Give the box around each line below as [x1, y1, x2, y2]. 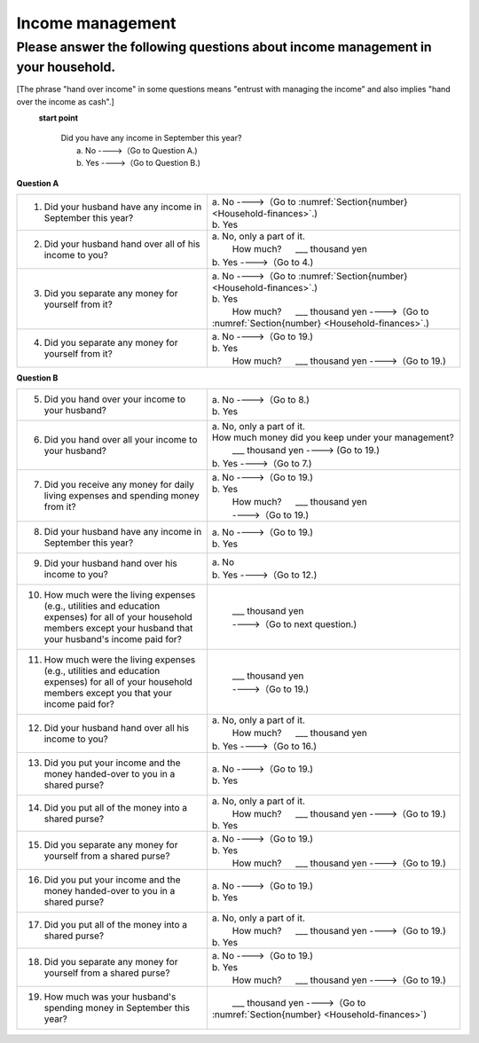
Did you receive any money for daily [43, 479, 195, 491]
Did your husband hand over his [43, 557, 177, 569]
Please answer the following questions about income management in [16, 39, 432, 55]
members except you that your [43, 687, 172, 700]
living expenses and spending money [43, 490, 200, 502]
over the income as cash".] [16, 96, 114, 106]
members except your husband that [43, 622, 193, 634]
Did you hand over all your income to [43, 434, 198, 446]
